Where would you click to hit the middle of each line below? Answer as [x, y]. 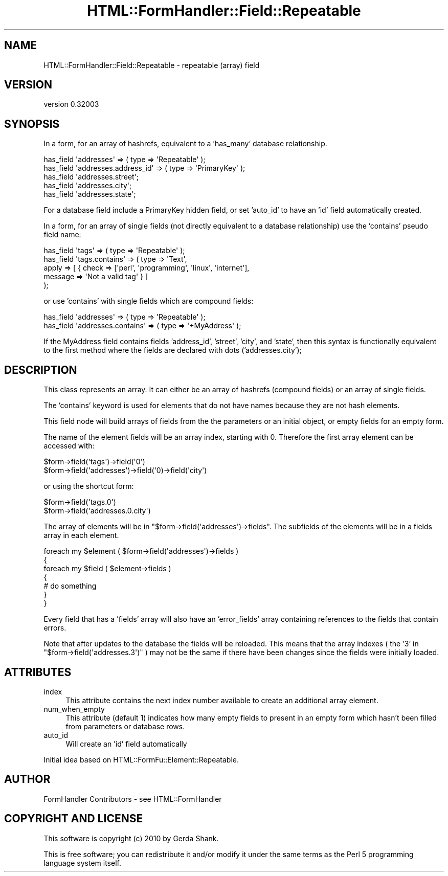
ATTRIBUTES [38, 672]
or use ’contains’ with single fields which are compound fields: [149, 301]
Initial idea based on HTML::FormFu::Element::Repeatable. [141, 759]
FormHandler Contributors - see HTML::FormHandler [133, 799]
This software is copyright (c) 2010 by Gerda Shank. [131, 838]
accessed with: [69, 446]
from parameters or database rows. [125, 726]
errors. [55, 628]
